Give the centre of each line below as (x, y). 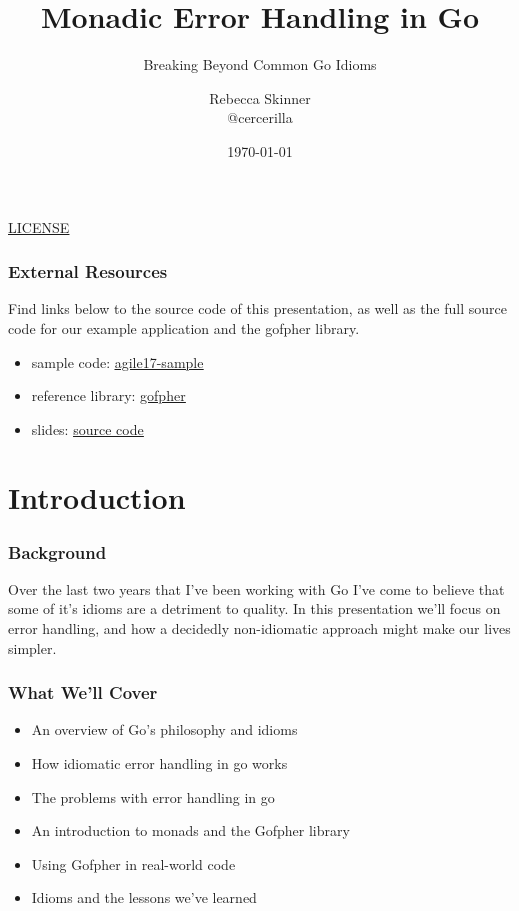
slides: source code (87, 428)
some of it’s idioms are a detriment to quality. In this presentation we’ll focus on (254, 608)
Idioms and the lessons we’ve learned (144, 897)
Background (57, 551)
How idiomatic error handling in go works (159, 763)
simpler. (32, 647)
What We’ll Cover (83, 692)
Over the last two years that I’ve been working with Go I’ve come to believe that (256, 588)
